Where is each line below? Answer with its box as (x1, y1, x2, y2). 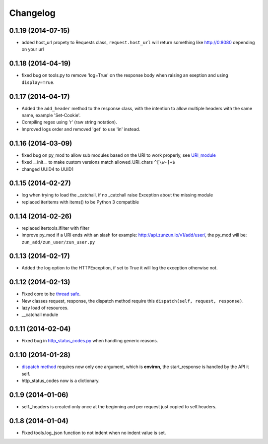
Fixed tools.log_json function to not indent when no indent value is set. (21, 430, 166, 436)
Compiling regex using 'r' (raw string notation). (21, 119, 118, 125)
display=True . (21, 79, 55, 85)
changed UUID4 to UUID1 (21, 166, 74, 172)
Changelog (9, 7, 56, 18)
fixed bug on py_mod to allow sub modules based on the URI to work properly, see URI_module (21, 152, 216, 158)
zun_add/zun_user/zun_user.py (21, 239, 95, 245)
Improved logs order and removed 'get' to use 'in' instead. (21, 126, 140, 132)
